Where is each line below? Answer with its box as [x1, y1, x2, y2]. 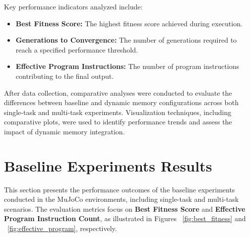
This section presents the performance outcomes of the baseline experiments [4, 184, 235, 194]
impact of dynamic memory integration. [4, 126, 125, 136]
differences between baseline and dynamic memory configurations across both [4, 97, 239, 108]
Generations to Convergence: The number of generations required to [15, 35, 237, 45]
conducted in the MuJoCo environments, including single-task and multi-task [4, 194, 239, 204]
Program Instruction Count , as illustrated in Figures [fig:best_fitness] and [4, 213, 246, 224]
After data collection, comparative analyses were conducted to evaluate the [4, 87, 232, 98]
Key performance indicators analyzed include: [4, 1, 143, 11]
